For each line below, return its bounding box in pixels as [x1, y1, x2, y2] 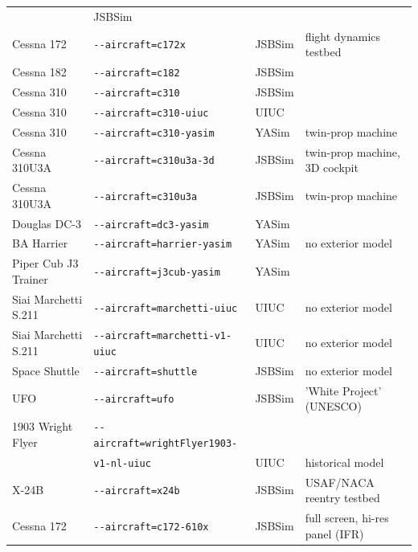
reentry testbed [305, 489, 380, 506]
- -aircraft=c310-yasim [93, 127, 215, 139]
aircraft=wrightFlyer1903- [93, 437, 238, 449]
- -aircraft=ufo [93, 394, 174, 406]
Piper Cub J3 [12, 255, 79, 272]
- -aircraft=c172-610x [93, 521, 209, 533]
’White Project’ [305, 382, 382, 399]
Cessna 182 [12, 63, 67, 80]
